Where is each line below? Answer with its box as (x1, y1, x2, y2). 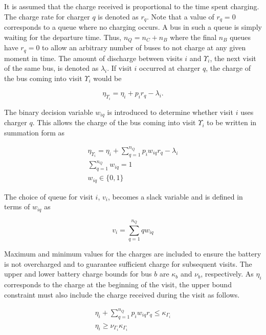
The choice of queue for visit (4, 191, 93, 202)
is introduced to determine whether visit (107, 106, 233, 117)
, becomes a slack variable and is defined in (107, 191, 243, 202)
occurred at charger (139, 63, 201, 73)
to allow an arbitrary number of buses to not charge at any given (42, 42, 246, 53)
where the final (170, 31, 217, 42)
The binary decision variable (4, 106, 93, 117)
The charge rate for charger (4, 11, 90, 22)
